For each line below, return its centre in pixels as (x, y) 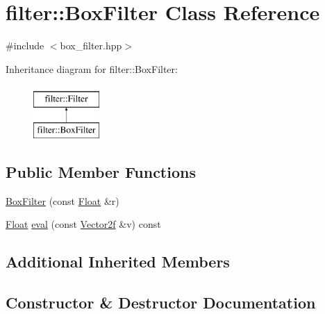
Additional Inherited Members (118, 262)
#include (25, 46)
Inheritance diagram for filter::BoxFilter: (92, 68)
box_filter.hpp (91, 46)
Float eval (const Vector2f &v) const (83, 224)
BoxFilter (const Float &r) (62, 200)
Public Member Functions (101, 171)
